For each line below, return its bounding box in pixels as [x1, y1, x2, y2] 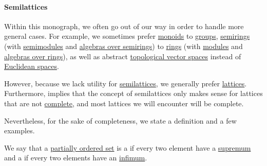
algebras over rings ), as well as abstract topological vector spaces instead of [4, 51, 241, 61]
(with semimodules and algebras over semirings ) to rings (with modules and [4, 40, 243, 51]
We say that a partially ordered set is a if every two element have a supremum [4, 142, 251, 153]
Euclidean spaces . [4, 61, 59, 72]
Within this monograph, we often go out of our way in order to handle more [4, 20, 244, 31]
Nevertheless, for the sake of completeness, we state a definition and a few [4, 115, 237, 126]
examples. [4, 125, 35, 136]
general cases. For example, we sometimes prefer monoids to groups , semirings [4, 31, 250, 41]
